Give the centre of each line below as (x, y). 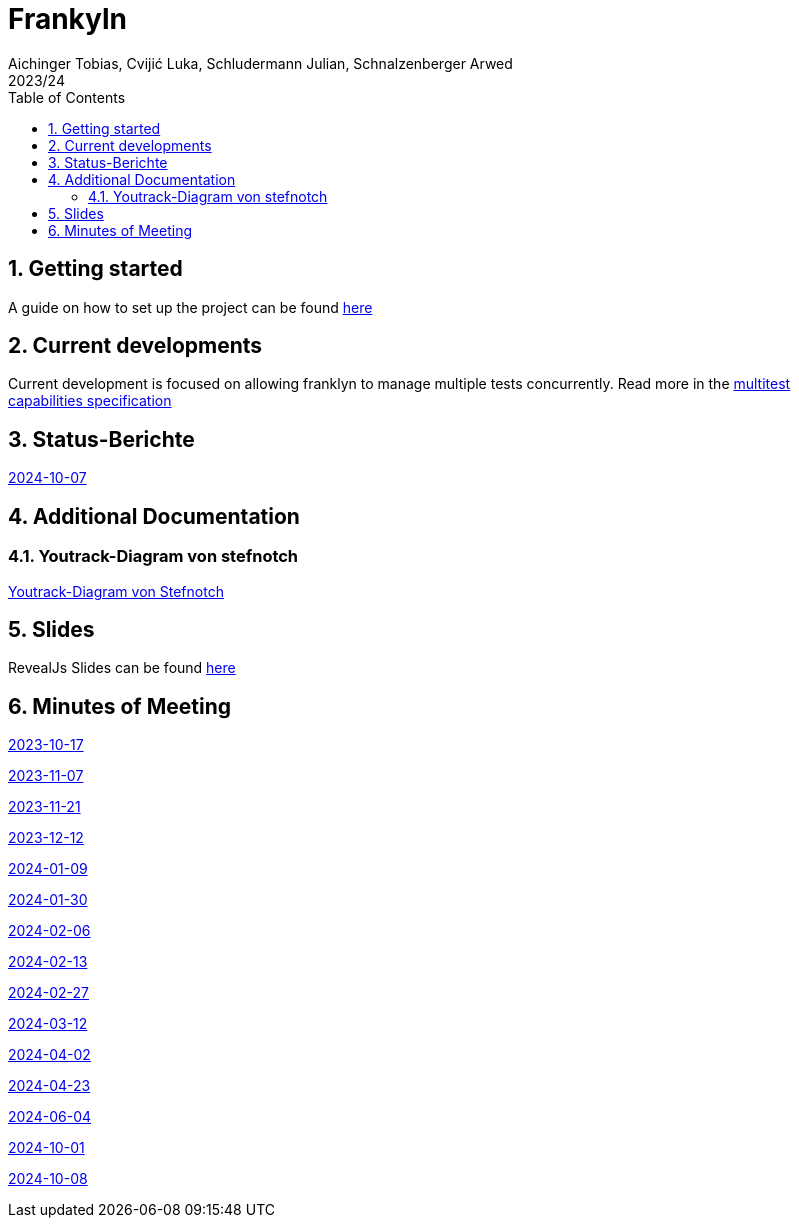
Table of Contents (67, 97)
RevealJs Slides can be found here (122, 668)
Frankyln (67, 19)
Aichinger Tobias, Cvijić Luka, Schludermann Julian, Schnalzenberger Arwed (260, 63)
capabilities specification (90, 401)
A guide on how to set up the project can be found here (190, 307)
